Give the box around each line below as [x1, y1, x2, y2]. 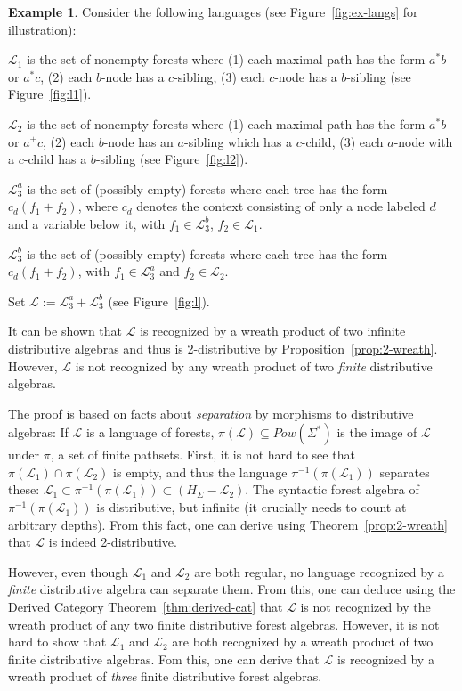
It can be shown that [8, 321, 123, 340]
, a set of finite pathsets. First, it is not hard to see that [50, 445, 355, 464]
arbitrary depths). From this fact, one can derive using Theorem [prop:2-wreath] [8, 515, 448, 533]
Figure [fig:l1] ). [8, 85, 92, 103]
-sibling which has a [183, 132, 293, 150]
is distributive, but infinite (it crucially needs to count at [96, 498, 407, 516]
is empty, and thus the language [113, 462, 288, 481]
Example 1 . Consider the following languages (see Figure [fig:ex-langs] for [8, 3, 418, 20]
